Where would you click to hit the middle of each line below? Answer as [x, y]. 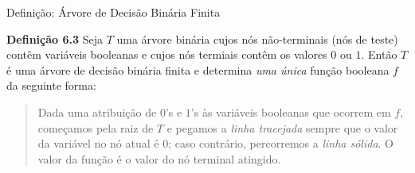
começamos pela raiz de [96, 127]
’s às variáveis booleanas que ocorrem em [291, 111]
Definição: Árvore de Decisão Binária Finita [114, 12]
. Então [379, 54]
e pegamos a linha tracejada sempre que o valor [282, 127]
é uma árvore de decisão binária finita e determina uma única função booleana [198, 69]
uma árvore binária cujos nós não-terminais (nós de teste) [257, 38]
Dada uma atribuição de [97, 111]
